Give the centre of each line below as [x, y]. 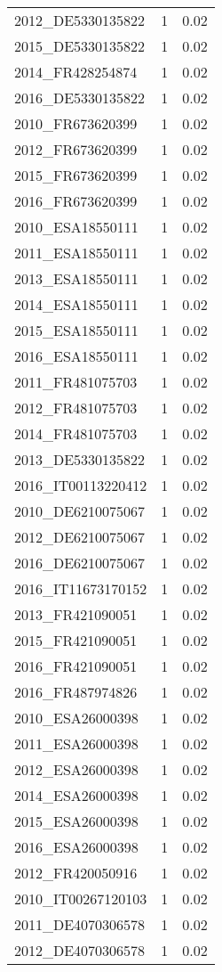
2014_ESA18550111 [76, 304]
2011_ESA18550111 [76, 253]
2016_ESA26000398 [76, 847]
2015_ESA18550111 [76, 330]
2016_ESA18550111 [76, 356]
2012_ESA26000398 [76, 769]
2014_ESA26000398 [76, 795]
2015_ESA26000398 [76, 821]
